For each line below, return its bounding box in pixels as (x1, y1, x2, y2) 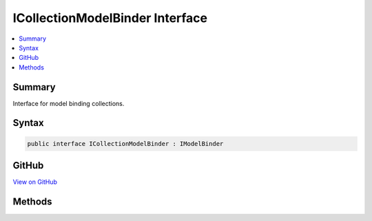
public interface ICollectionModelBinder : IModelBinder (27, 140, 224, 147)
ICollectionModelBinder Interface (12, 10, 208, 25)
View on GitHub (12, 178, 58, 186)
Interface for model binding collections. (12, 99, 125, 107)
